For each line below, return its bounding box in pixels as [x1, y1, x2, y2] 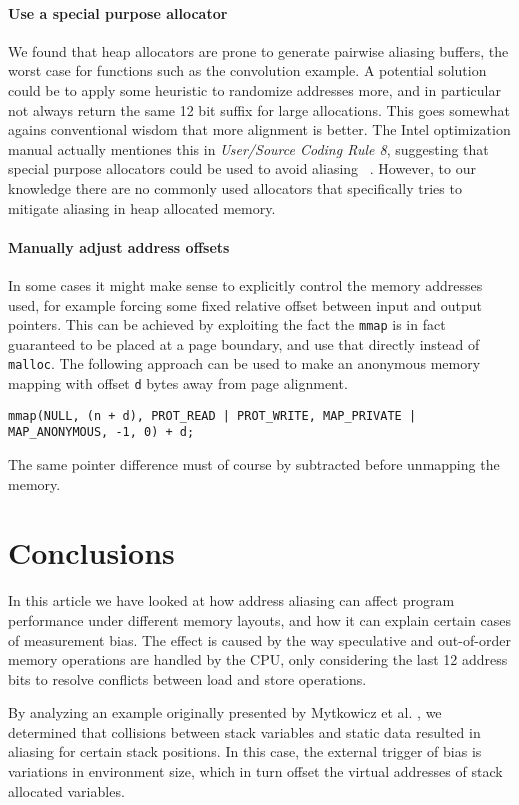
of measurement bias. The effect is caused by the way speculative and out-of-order [8, 629, 511, 650]
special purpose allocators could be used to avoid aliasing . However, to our [8, 158, 476, 179]
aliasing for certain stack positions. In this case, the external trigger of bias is [8, 741, 482, 762]
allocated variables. [8, 780, 125, 801]
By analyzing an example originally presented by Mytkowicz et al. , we [8, 702, 442, 723]
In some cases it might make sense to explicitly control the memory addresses [8, 274, 483, 295]
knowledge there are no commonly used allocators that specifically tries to [8, 177, 462, 198]
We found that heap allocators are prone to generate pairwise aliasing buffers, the [8, 40, 509, 61]
